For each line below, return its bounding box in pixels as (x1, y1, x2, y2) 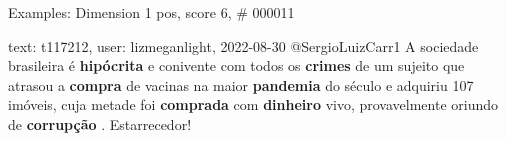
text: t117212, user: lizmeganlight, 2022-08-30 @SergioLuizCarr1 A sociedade (8, 35, 479, 56)
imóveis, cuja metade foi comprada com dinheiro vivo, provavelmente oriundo (8, 94, 498, 115)
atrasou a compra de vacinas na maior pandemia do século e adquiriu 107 (8, 74, 474, 95)
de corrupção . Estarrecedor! (8, 113, 192, 134)
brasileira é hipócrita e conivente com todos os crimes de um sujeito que (8, 55, 465, 76)
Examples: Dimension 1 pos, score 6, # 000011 (8, 2, 295, 22)
